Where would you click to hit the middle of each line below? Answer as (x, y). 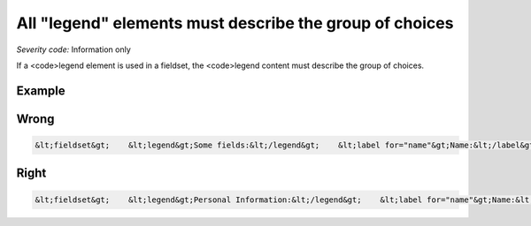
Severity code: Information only (74, 49)
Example (41, 90)
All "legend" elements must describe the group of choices (235, 23)
